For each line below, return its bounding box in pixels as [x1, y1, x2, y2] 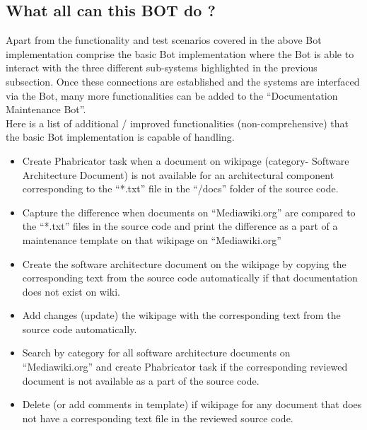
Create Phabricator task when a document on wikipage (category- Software [22, 153, 349, 168]
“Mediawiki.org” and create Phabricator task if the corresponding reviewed [22, 359, 348, 374]
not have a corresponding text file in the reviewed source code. [22, 410, 293, 425]
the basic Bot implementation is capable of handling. [6, 129, 235, 144]
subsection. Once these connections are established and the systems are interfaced [6, 74, 360, 88]
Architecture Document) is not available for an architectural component [22, 167, 334, 182]
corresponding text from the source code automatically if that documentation [22, 270, 358, 285]
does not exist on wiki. [22, 284, 121, 298]
